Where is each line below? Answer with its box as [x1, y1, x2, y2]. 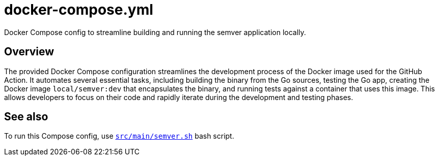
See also [4, 110, 48, 123]
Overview [4, 45, 54, 58]
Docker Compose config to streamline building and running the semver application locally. [4, 27, 306, 37]
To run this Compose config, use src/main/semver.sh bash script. [4, 132, 234, 141]
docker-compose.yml [4, 1, 153, 18]
